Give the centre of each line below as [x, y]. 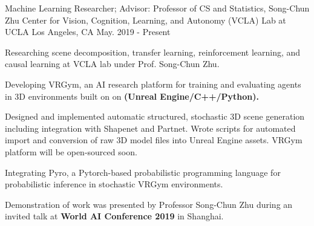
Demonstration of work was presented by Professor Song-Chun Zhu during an [149, 204]
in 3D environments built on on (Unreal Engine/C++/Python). [132, 96]
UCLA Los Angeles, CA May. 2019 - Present [88, 32]
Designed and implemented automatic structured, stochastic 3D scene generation [155, 116]
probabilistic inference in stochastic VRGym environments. [114, 184]
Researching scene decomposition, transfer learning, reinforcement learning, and [153, 52]
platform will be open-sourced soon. [71, 151]
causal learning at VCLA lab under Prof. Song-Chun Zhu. [112, 64]
